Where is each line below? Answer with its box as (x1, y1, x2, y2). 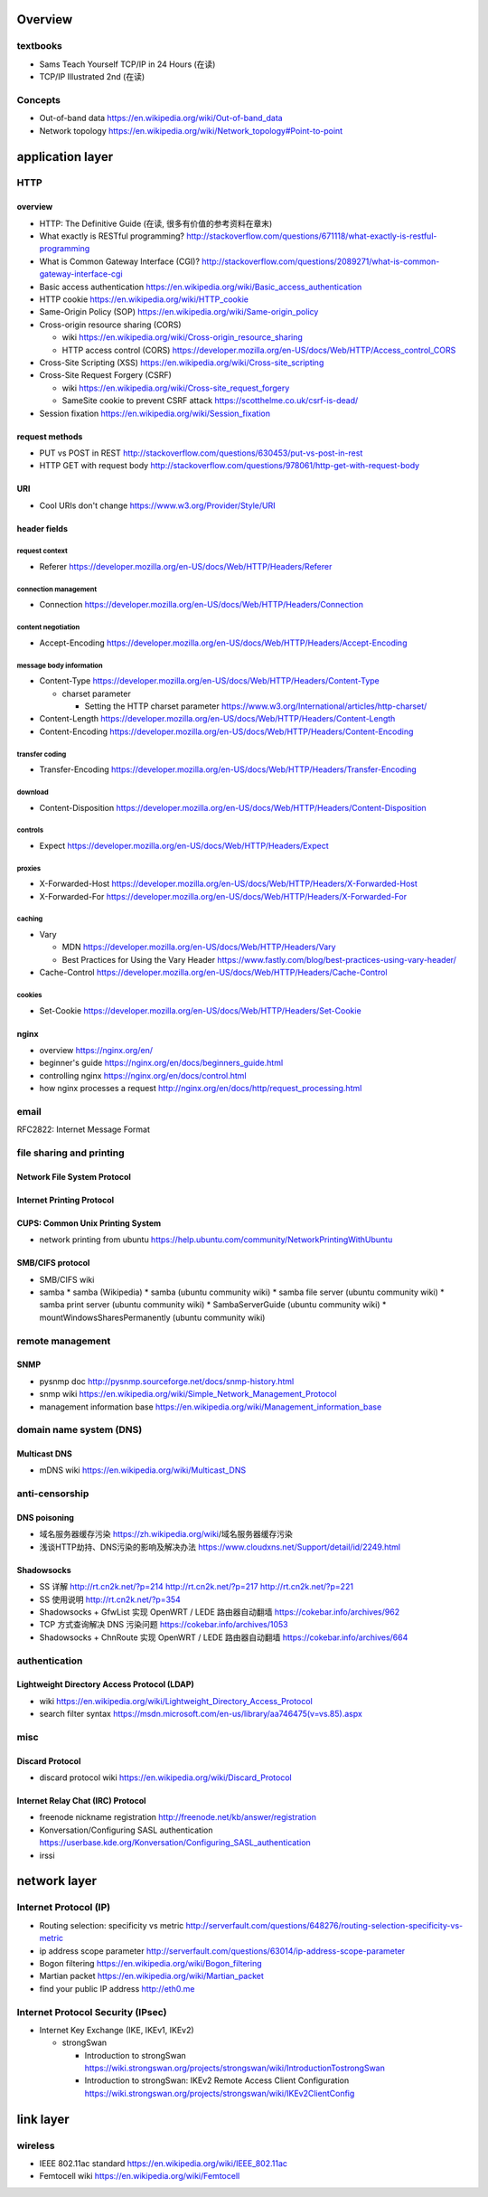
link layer (16, 2111, 70, 2126)
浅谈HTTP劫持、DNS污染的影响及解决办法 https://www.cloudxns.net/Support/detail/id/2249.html (39, 1542, 401, 1552)
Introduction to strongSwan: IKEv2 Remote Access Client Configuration (84, 2075, 350, 2086)
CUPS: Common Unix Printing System (16, 1217, 162, 1229)
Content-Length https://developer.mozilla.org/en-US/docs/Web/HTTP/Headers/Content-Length (39, 713, 396, 724)
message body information (16, 661, 103, 670)
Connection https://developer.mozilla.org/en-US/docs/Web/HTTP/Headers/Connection (39, 599, 363, 610)
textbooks (16, 40, 63, 52)
